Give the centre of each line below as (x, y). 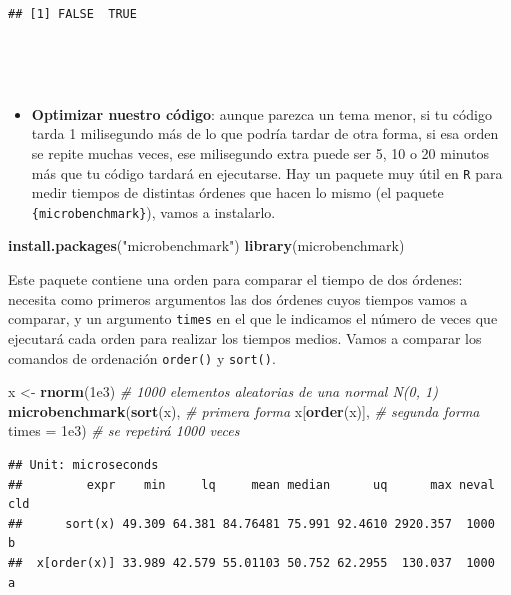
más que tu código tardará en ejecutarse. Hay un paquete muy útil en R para (267, 172)
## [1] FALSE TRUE (72, 14)
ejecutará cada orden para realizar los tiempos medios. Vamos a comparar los (245, 337)
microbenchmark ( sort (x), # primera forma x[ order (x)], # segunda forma (244, 410)
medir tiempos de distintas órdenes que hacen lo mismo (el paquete (237, 192)
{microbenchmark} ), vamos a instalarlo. (153, 211)
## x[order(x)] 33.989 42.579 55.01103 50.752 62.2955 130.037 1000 (251, 562)
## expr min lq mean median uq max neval (251, 484)
